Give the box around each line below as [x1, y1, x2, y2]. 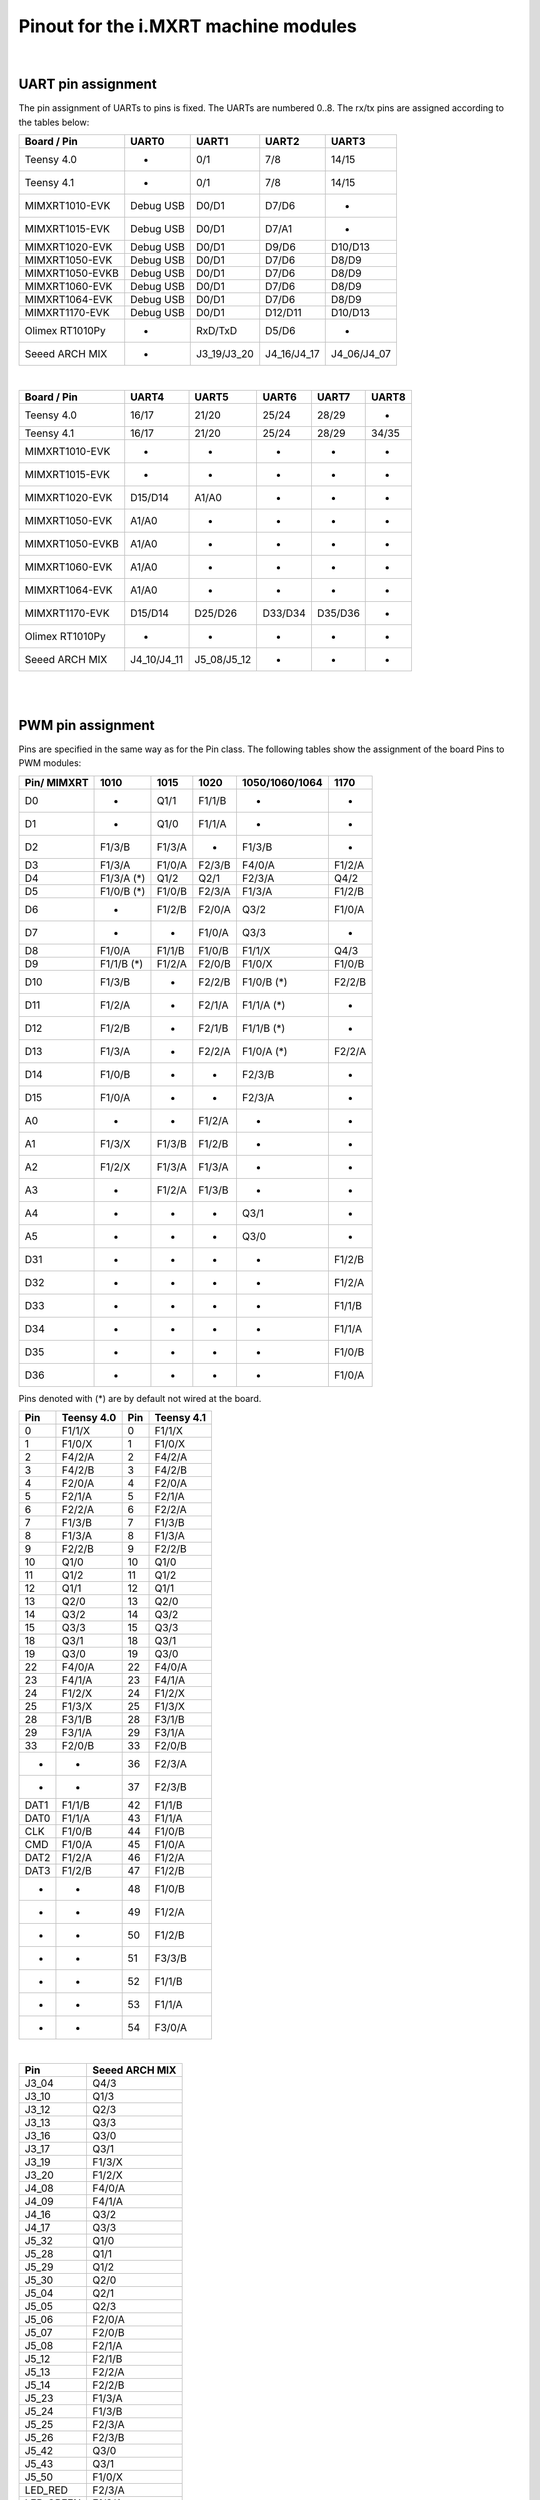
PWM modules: [18, 757, 82, 769]
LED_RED [24, 2483, 69, 2497]
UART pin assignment [18, 76, 157, 93]
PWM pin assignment [18, 716, 155, 734]
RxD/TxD [195, 324, 238, 338]
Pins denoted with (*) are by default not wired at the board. [18, 1392, 262, 1404]
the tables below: [18, 116, 90, 128]
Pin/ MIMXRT [24, 775, 89, 789]
